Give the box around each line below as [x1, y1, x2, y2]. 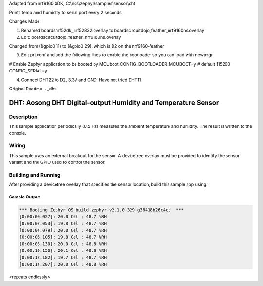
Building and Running [9, 171, 61, 178]
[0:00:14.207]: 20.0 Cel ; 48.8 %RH [19, 262, 107, 267]
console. [9, 130, 27, 136]
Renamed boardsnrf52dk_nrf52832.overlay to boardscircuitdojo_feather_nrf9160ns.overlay [21, 27, 205, 34]
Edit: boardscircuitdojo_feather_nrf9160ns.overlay [21, 34, 121, 40]
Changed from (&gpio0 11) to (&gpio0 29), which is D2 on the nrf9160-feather [9, 43, 164, 49]
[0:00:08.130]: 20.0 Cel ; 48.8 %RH [19, 241, 107, 247]
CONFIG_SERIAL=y [9, 68, 47, 74]
